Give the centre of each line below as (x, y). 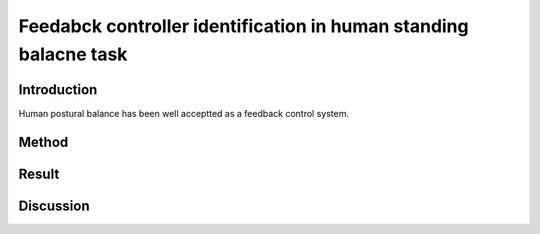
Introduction (58, 89)
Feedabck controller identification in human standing (243, 26)
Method (43, 141)
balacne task (73, 54)
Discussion (54, 205)
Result (39, 173)
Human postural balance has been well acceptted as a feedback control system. (184, 113)
